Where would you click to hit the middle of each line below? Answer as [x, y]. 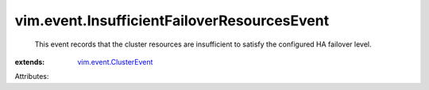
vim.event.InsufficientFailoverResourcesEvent [172, 21]
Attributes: [32, 77]
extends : [30, 62]
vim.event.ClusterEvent [115, 62]
